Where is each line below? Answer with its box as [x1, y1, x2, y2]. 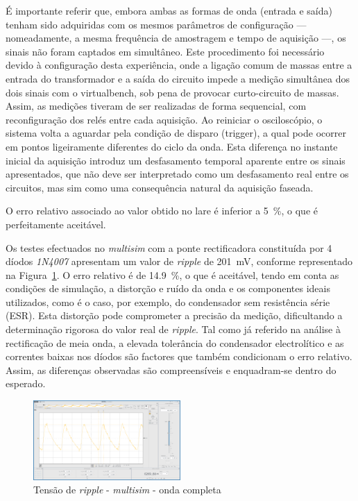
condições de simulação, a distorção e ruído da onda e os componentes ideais [6, 281, 330, 296]
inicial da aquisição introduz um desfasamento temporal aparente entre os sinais [6, 153, 346, 167]
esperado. [6, 376, 46, 391]
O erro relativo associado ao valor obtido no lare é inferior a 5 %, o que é [6, 203, 318, 218]
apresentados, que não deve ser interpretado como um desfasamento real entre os [6, 167, 349, 181]
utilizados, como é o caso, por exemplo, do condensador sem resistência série [6, 294, 330, 309]
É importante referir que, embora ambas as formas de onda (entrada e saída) [6, 3, 332, 17]
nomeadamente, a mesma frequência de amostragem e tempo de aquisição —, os [6, 31, 346, 45]
